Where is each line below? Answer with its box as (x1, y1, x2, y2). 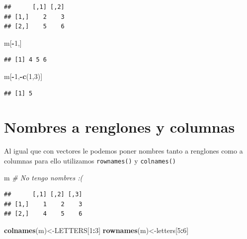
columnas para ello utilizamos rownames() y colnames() (4, 155, 176, 165)
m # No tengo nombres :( (4, 172, 83, 182)
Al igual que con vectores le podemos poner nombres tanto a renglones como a (4, 146, 243, 156)
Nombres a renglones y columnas (4, 117, 235, 137)
